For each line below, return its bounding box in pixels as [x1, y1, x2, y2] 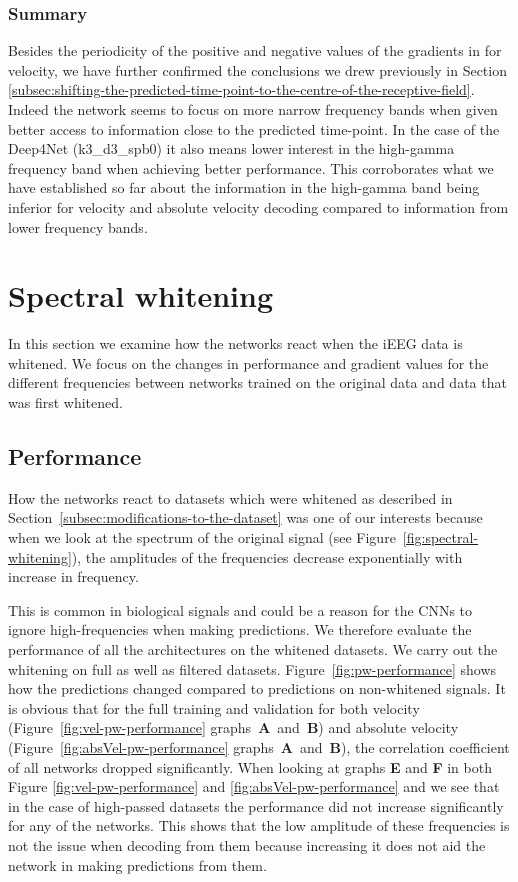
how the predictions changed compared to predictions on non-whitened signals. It [8, 678, 506, 699]
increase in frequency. [8, 566, 139, 587]
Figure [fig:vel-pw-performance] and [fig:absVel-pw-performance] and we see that [8, 776, 500, 797]
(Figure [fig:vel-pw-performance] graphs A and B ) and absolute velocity [8, 717, 459, 738]
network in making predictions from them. [8, 854, 267, 875]
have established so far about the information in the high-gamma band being [8, 177, 480, 198]
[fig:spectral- [402, 527, 479, 548]
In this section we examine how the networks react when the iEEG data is [8, 333, 463, 354]
